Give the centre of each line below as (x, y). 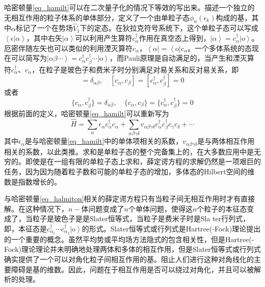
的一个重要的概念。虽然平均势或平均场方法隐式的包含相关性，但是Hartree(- (129, 239)
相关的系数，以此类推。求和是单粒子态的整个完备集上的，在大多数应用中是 (129, 151)
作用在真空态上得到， (175, 38)
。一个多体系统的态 (220, 48)
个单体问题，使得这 (160, 208)
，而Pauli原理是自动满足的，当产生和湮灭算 (182, 58)
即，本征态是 (25, 228)
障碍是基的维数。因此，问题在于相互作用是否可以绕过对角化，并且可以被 (132, 269)
